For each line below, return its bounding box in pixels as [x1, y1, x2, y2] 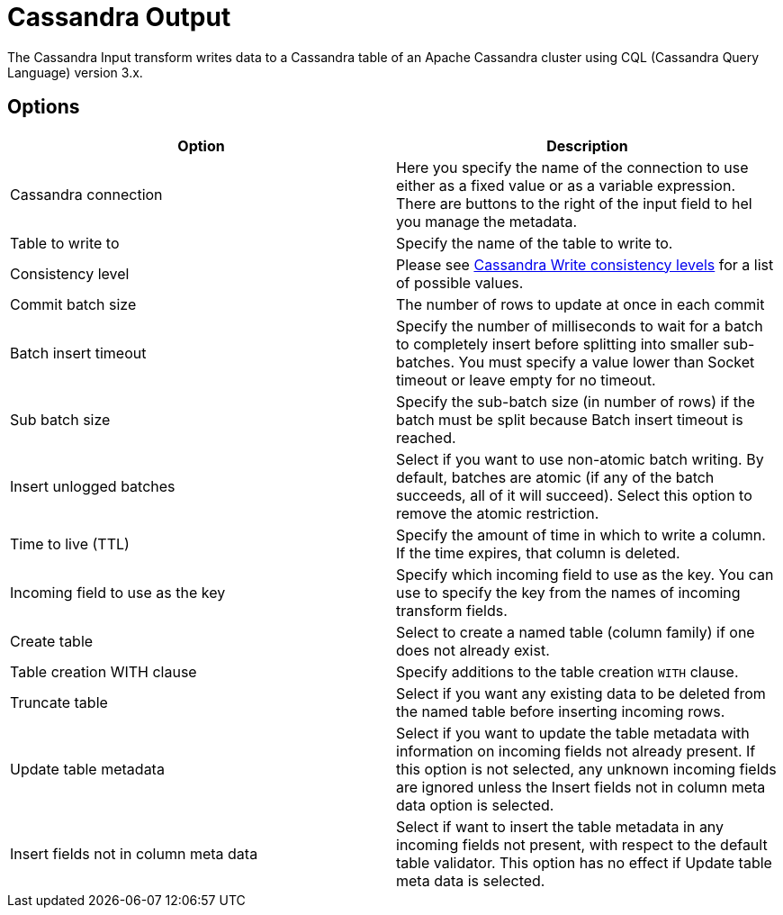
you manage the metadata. [396, 212, 578, 231]
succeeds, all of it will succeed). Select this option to [396, 485, 752, 504]
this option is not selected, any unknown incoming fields [396, 759, 777, 778]
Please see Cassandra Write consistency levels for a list [396, 255, 774, 274]
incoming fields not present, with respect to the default [396, 835, 768, 854]
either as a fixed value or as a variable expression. [396, 176, 735, 195]
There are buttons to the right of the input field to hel [396, 194, 752, 213]
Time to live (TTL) [10, 534, 130, 553]
